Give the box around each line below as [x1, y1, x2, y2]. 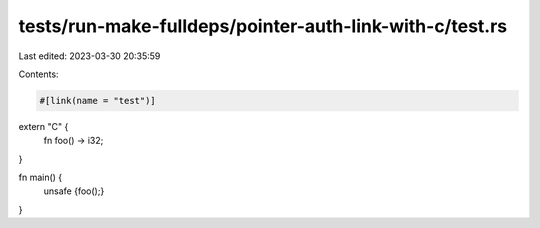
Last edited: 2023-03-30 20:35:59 [18, 50, 161, 62]
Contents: [18, 68, 59, 80]
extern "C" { [18, 120, 69, 132]
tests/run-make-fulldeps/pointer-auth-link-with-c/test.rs [18, 15, 508, 37]
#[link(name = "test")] [39, 95, 157, 106]
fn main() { [18, 171, 63, 184]
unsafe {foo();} [43, 185, 105, 197]
